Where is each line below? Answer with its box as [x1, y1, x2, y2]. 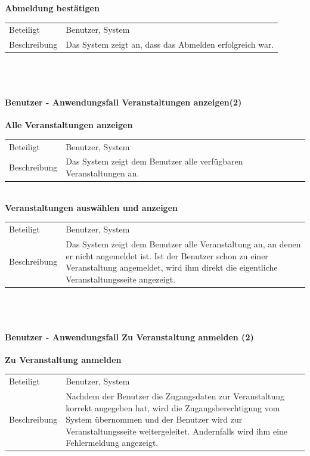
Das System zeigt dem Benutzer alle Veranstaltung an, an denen [66, 237, 301, 250]
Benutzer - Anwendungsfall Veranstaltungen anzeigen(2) [5, 96, 242, 108]
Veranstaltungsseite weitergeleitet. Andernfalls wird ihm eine [66, 424, 288, 437]
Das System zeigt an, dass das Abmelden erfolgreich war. [66, 38, 274, 51]
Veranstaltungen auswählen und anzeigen [5, 201, 178, 213]
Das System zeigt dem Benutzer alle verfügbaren [66, 155, 243, 167]
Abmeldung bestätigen [5, 2, 100, 14]
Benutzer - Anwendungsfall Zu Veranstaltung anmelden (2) [5, 330, 254, 343]
